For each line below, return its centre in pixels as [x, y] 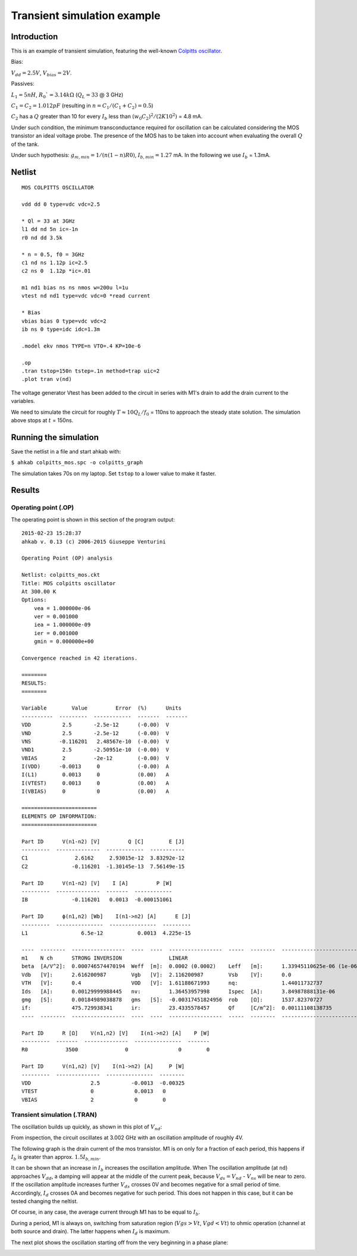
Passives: [23, 84]
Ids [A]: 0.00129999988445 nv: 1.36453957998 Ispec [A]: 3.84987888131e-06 [178, 991]
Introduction [35, 37]
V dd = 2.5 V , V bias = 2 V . [41, 73]
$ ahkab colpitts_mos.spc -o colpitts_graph [77, 463]
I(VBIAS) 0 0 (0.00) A [95, 791]
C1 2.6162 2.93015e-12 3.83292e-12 [103, 858]
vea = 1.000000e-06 [62, 608]
